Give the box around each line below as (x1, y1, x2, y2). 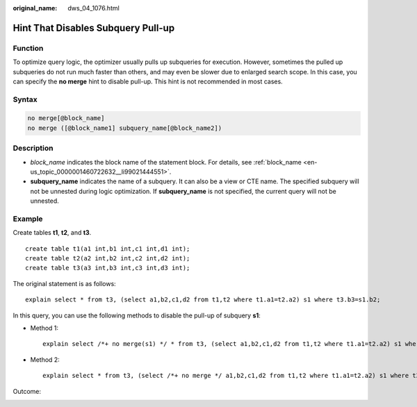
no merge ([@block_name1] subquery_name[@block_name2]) (27, 124, 222, 132)
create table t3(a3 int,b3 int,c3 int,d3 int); (25, 264, 190, 272)
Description (13, 143, 54, 153)
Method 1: (30, 324, 59, 333)
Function (13, 43, 44, 53)
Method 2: (30, 355, 60, 364)
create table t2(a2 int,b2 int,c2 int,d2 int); (25, 254, 190, 263)
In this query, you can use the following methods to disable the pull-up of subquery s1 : (13, 311, 261, 319)
